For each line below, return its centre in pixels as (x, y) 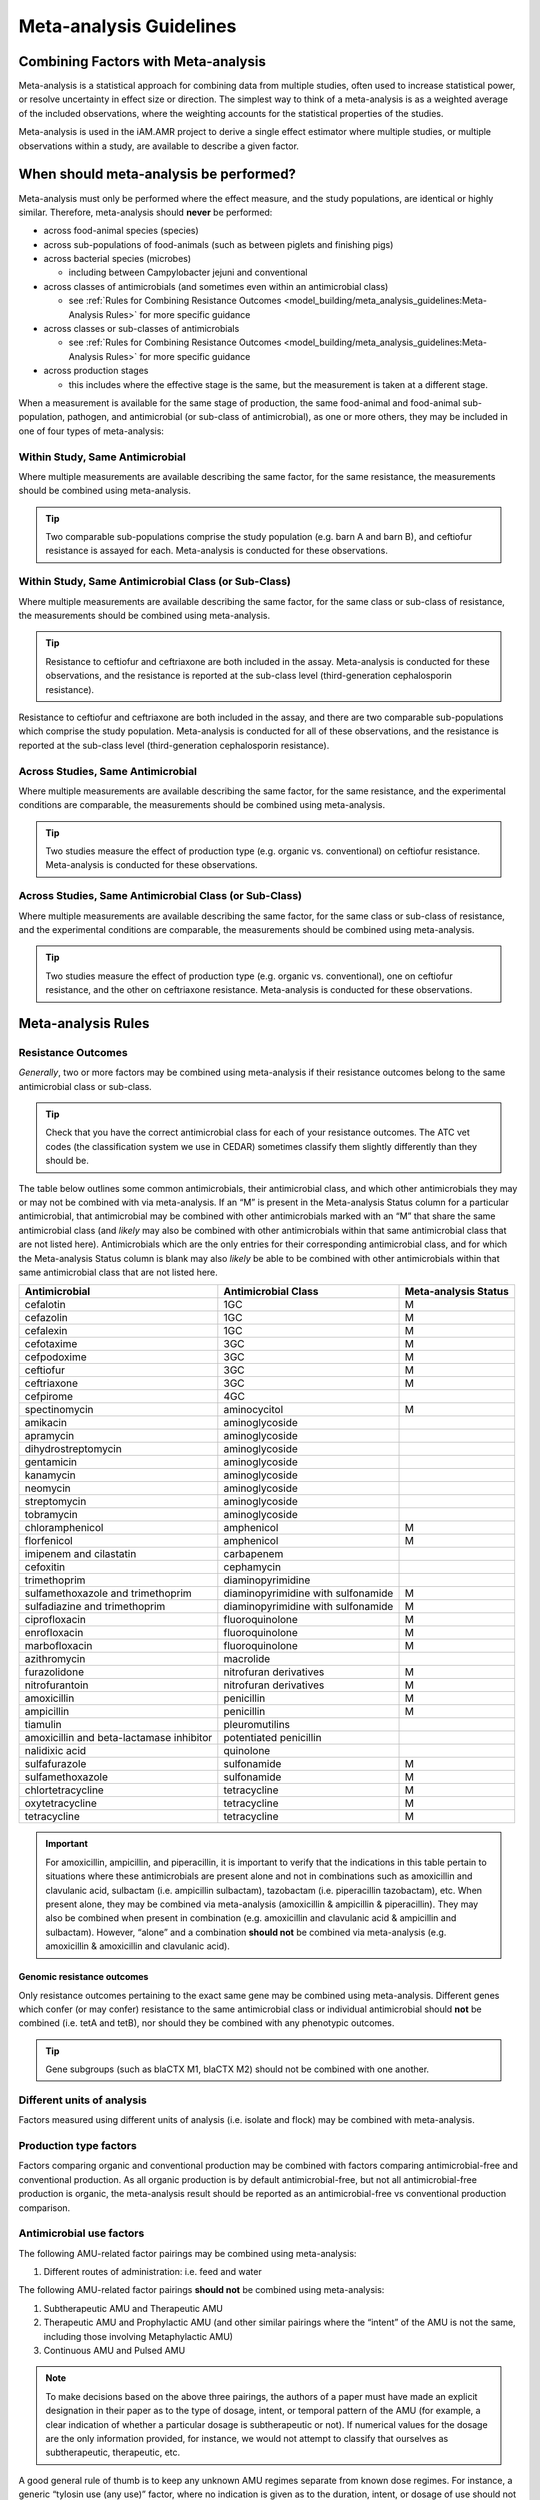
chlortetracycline (64, 1790)
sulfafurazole (55, 1764)
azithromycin (55, 1659)
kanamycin (50, 1475)
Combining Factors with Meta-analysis (142, 61)
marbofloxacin (58, 1646)
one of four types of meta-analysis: (91, 431)
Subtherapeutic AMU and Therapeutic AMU (133, 2308)
